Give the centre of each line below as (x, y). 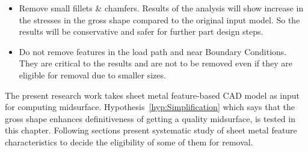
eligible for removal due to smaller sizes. (92, 75)
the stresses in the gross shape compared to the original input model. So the (159, 19)
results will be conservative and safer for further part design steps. (141, 31)
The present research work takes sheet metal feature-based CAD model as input (152, 95)
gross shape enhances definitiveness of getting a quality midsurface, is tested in (150, 118)
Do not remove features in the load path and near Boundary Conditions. (153, 51)
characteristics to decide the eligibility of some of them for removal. (129, 142)
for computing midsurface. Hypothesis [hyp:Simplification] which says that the (150, 107)
